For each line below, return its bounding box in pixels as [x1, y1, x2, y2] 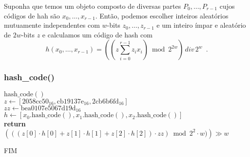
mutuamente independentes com [4, 20, 100, 30]
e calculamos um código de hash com [42, 29, 153, 39]
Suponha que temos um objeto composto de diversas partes [4, 1, 181, 11]
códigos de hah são [4, 10, 60, 20]
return [4, 119, 26, 129]
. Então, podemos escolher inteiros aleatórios [95, 10, 229, 20]
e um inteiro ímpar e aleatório [156, 20, 246, 30]
